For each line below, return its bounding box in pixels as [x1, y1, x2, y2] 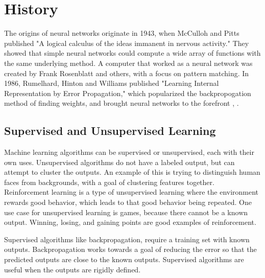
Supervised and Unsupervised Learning [4, 123, 216, 138]
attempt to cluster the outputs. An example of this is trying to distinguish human [4, 167, 260, 177]
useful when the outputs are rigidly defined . [4, 264, 141, 274]
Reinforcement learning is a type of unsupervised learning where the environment [4, 187, 259, 197]
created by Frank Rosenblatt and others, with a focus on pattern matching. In [4, 67, 249, 78]
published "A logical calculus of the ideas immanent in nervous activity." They [4, 37, 249, 48]
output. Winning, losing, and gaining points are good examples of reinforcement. [4, 217, 256, 227]
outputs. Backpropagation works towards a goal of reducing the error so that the [4, 244, 257, 254]
